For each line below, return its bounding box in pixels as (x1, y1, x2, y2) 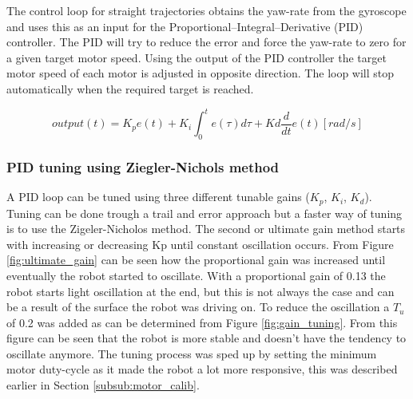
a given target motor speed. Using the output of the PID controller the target (6, 49, 387, 65)
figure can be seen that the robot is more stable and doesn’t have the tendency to (6, 330, 407, 346)
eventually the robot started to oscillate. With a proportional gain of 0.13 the (6, 267, 386, 283)
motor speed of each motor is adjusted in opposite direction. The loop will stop (6, 65, 395, 81)
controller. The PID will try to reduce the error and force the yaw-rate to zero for (6, 34, 407, 50)
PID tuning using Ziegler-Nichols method (6, 156, 280, 176)
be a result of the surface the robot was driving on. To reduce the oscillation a (6, 298, 390, 315)
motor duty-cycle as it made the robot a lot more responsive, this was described (6, 361, 398, 377)
